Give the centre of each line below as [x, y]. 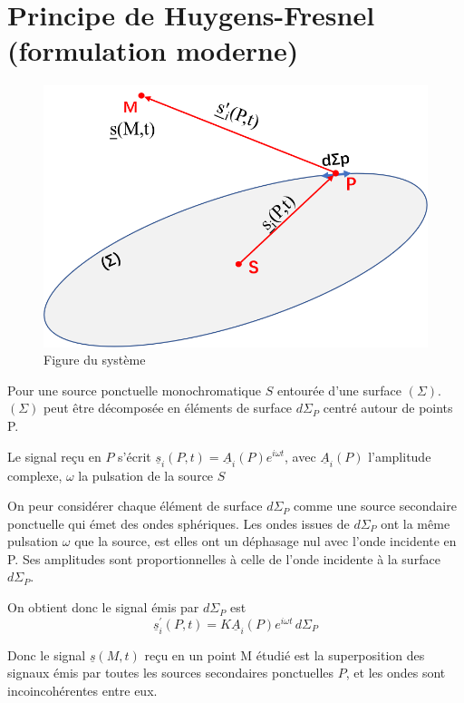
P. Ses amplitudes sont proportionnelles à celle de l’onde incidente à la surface [224, 558]
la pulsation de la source [146, 475]
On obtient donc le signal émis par [103, 607]
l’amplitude [400, 456]
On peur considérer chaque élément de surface [135, 506]
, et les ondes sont [396, 673]
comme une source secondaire [375, 506]
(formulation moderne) [153, 50]
